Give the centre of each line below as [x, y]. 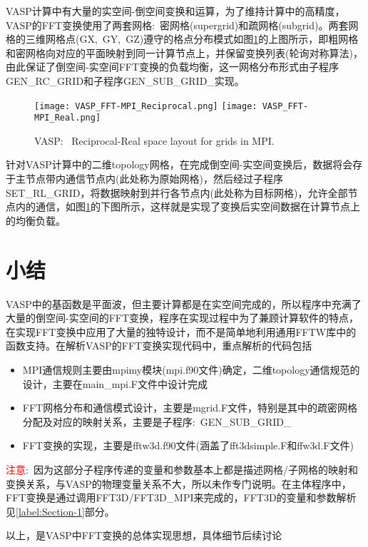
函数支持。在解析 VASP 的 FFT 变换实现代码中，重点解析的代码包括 [159, 346]
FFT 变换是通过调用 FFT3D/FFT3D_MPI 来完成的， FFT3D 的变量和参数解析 [181, 497]
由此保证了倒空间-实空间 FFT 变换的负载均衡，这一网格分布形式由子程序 [173, 67]
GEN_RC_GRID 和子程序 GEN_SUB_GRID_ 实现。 [125, 80]
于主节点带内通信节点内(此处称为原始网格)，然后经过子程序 [144, 179]
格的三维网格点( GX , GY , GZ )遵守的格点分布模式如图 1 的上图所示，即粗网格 [182, 39]
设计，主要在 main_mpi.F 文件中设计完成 [115, 383]
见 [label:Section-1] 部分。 [60, 511]
